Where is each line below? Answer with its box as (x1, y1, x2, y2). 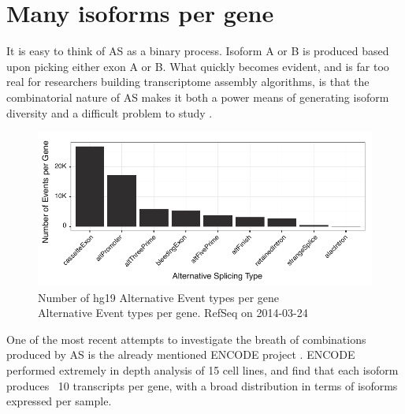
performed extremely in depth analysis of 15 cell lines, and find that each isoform (6, 361, 399, 378)
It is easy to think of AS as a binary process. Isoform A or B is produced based (6, 43, 389, 59)
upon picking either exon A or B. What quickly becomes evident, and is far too (6, 58, 389, 74)
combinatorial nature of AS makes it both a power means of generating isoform (6, 88, 389, 105)
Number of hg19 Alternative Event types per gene (38, 289, 280, 305)
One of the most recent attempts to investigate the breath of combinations (6, 330, 366, 347)
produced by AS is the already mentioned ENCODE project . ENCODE (6, 346, 355, 363)
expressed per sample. (6, 393, 112, 409)
